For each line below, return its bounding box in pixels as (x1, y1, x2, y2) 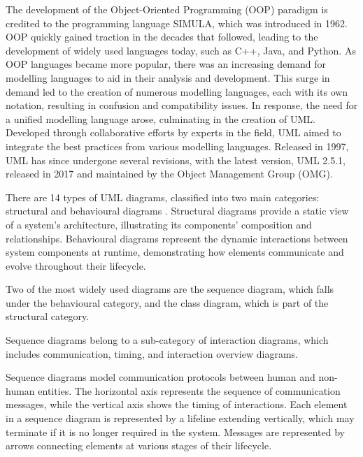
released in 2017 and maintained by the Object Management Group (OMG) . (6, 166, 333, 181)
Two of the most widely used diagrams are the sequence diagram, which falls (6, 282, 334, 296)
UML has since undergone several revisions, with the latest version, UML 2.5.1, (6, 152, 346, 167)
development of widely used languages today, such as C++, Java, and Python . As (6, 43, 356, 57)
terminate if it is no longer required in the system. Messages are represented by (6, 424, 345, 439)
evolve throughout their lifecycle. (6, 258, 146, 273)
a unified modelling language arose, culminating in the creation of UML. (6, 111, 315, 126)
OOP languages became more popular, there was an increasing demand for (6, 57, 326, 71)
